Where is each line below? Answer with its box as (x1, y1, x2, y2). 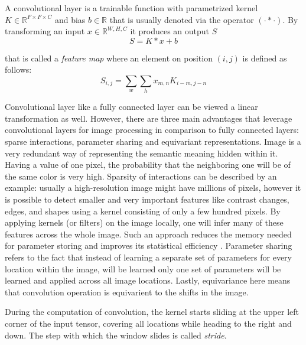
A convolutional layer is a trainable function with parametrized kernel (5, 2, 258, 14)
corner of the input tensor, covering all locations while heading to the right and (5, 317, 292, 329)
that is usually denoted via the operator (109, 13, 254, 25)
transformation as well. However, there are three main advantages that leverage (5, 112, 292, 124)
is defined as (242, 51, 287, 64)
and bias (54, 13, 86, 25)
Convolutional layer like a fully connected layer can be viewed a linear (5, 100, 258, 113)
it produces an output (130, 25, 210, 37)
